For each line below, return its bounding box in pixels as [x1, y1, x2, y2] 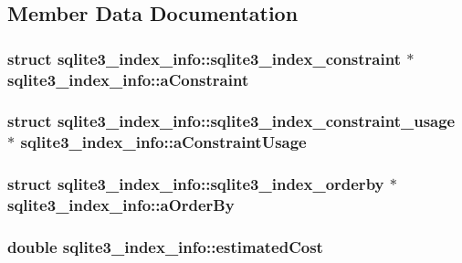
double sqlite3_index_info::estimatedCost [7, 236, 323, 258]
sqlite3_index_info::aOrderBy [7, 194, 235, 216]
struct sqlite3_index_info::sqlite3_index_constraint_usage [7, 110, 456, 132]
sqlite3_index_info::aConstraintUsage [20, 131, 307, 153]
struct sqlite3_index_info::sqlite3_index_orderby [7, 173, 384, 195]
